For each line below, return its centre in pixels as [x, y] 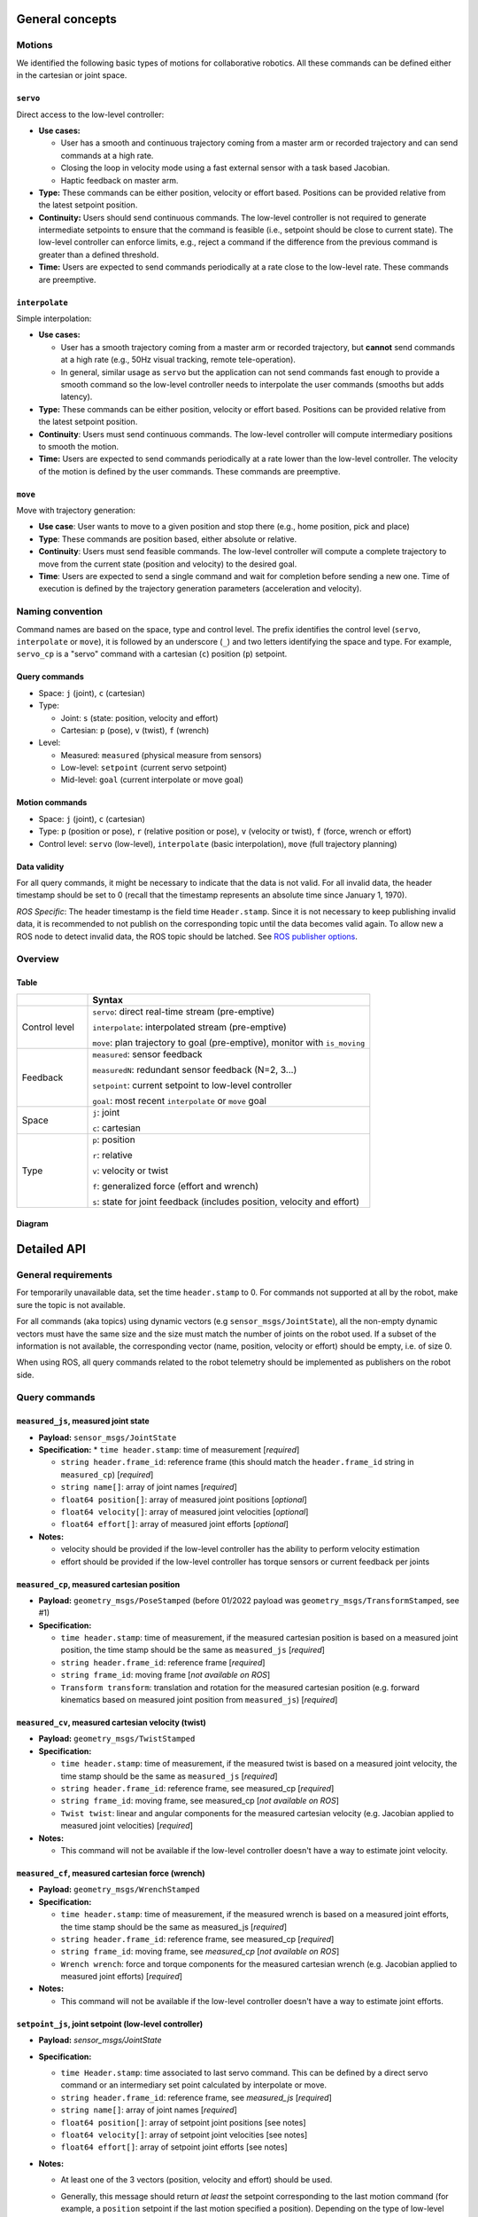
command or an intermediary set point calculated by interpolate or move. [194, 2085]
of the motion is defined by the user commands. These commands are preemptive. [189, 471]
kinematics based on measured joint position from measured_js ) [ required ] [199, 1700]
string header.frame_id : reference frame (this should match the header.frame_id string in [238, 1462]
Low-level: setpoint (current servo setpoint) [144, 768]
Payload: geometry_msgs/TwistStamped [117, 1739]
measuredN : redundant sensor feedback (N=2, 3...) [195, 1069]
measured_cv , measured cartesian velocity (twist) [112, 1723]
